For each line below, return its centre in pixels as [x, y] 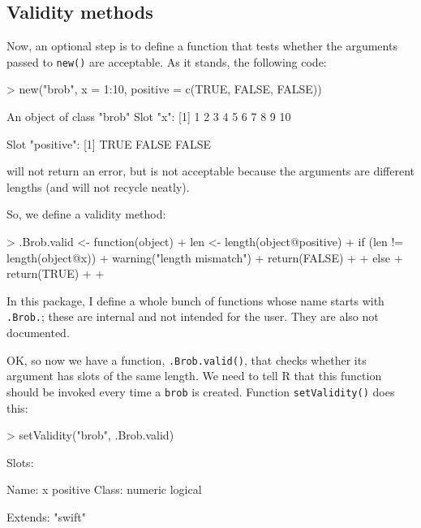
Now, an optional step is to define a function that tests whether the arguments [202, 46]
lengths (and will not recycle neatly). [98, 186]
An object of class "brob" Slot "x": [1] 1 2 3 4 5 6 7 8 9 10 [149, 117]
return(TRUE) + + [56, 273]
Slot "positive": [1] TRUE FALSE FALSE [109, 143]
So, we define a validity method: [86, 214]
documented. [38, 333]
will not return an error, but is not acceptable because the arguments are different [210, 171]
